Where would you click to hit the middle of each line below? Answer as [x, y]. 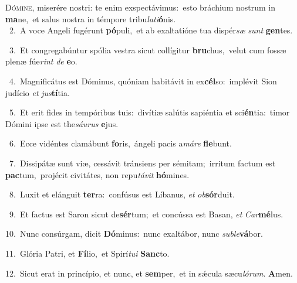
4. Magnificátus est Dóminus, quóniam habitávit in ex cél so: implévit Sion [143, 81]
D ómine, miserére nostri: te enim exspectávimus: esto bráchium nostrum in [140, 7]
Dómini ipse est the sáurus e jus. [62, 123]
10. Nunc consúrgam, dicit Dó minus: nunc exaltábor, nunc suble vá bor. [134, 233]
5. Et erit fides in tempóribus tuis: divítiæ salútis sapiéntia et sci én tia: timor [149, 112]
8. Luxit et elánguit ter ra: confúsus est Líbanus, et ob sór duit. [122, 194]
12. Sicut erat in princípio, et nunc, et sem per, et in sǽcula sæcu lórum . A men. [149, 273]
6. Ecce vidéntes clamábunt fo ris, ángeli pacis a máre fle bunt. [120, 143]
